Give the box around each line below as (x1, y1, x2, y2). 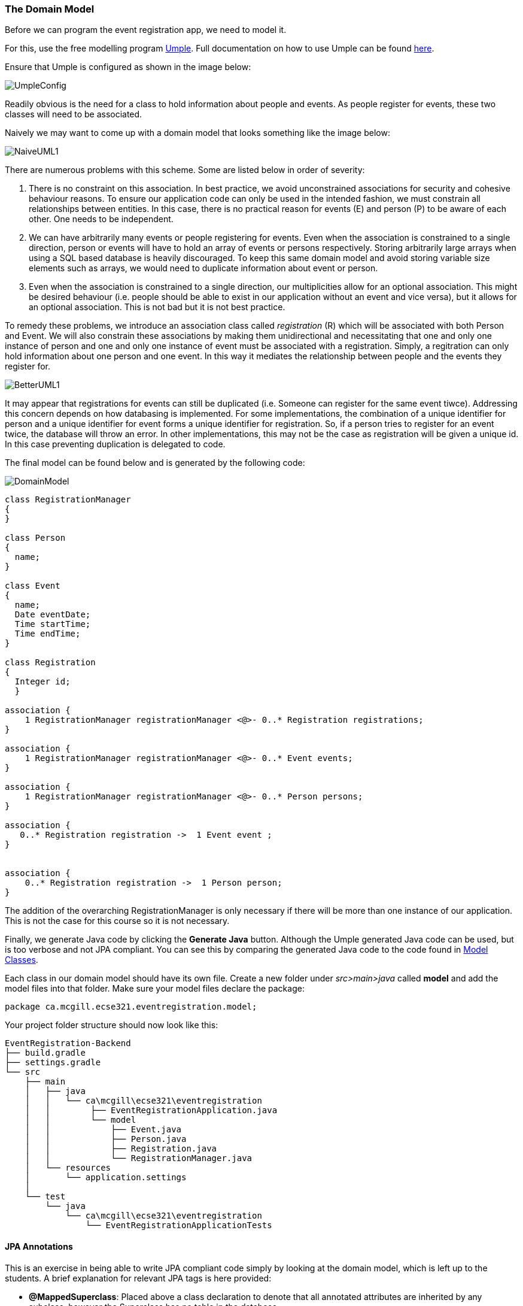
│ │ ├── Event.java (25, 1125, 182, 1135)
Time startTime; (14, 619, 91, 629)
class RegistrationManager (5, 495, 131, 505)
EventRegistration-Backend (5, 1038, 131, 1049)
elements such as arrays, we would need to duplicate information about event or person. (29, 263, 378, 274)
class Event (5, 581, 60, 591)
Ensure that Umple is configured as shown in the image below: (5, 62, 251, 72)
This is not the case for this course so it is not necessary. (5, 916, 230, 926)
